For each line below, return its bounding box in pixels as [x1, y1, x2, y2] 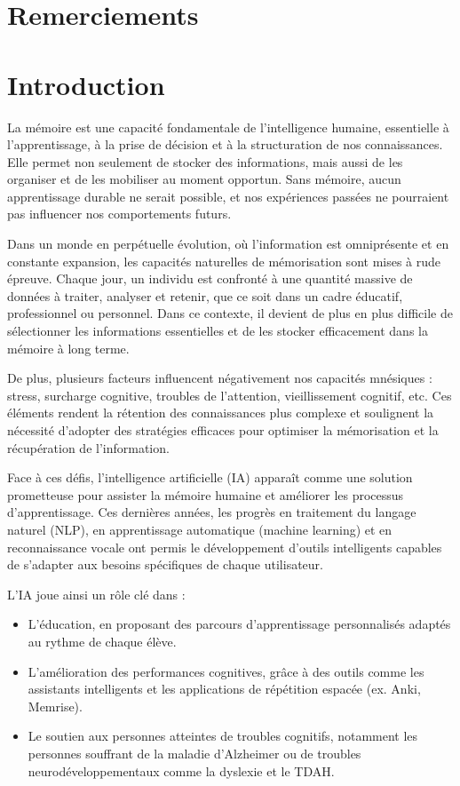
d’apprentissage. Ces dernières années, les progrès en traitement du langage [7, 503, 416, 521]
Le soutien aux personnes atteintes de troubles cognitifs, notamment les [28, 726, 418, 745]
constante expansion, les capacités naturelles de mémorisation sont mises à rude [7, 251, 441, 270]
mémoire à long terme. [7, 338, 130, 357]
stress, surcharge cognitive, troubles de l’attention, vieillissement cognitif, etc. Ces [7, 385, 452, 404]
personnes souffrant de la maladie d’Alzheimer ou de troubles [28, 743, 361, 762]
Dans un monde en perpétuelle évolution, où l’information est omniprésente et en [7, 234, 449, 253]
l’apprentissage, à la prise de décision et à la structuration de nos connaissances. [7, 135, 443, 154]
